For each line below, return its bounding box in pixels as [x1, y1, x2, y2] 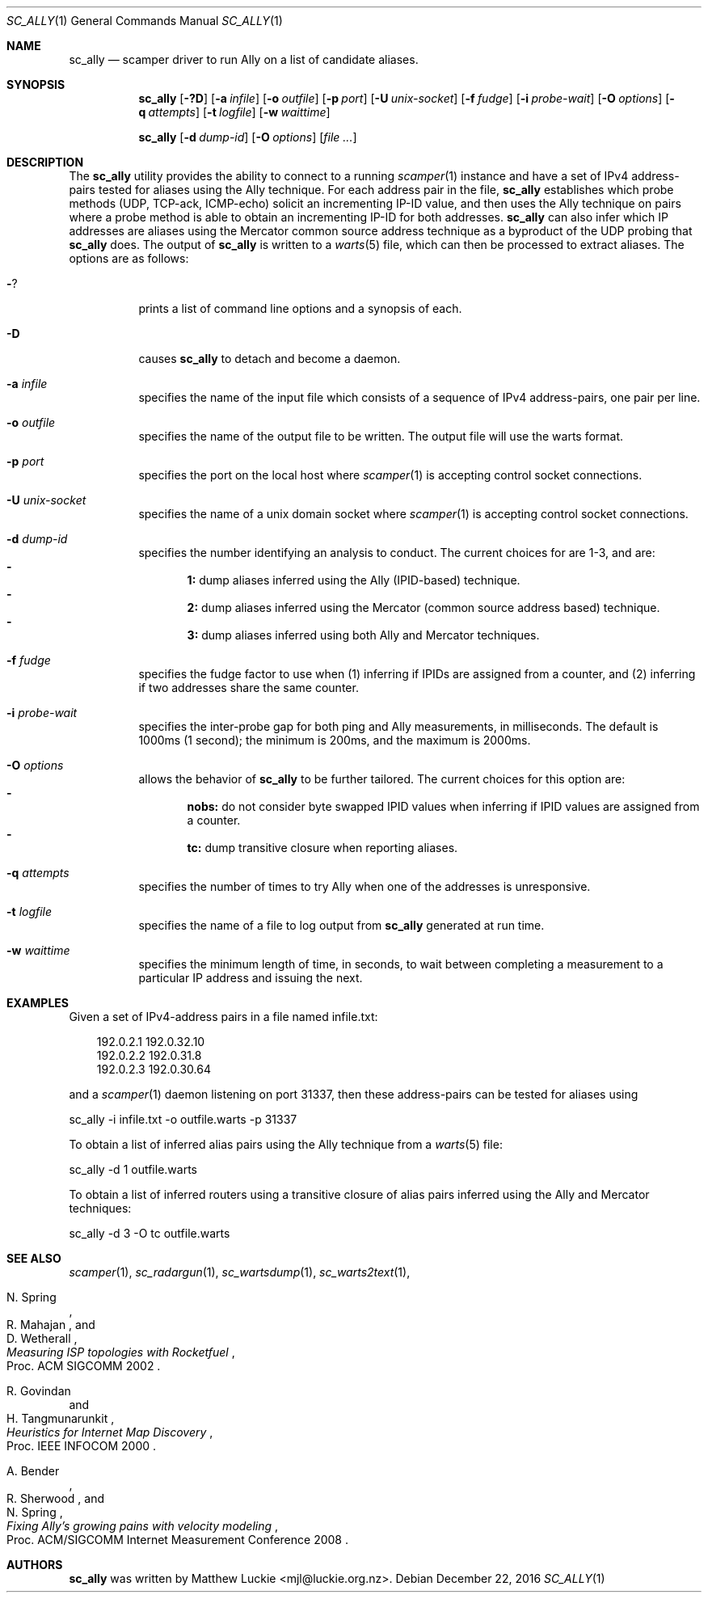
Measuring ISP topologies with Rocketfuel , [6, 1345, 235, 1359]
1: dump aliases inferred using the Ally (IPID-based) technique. [187, 573, 520, 587]
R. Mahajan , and [6, 1318, 95, 1331]
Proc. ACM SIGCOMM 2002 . [6, 1359, 161, 1373]
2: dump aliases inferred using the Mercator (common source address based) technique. [187, 601, 660, 614]
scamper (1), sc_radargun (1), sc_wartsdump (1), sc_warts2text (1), [69, 1265, 411, 1279]
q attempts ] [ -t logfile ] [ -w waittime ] [138, 105, 331, 119]
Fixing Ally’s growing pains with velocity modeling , [6, 1519, 279, 1533]
